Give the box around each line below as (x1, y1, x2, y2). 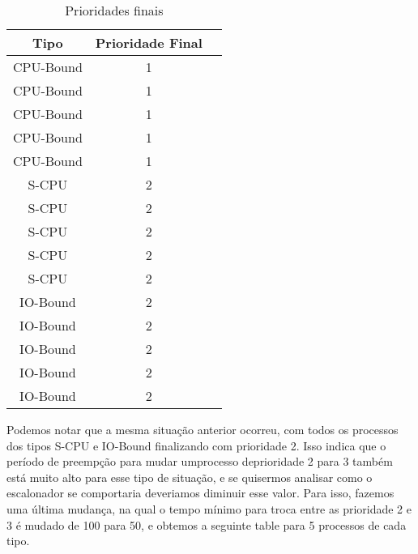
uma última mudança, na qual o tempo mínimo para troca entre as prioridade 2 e (6, 500, 412, 517)
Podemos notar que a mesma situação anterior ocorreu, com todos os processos (6, 421, 399, 437)
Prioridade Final (95, 33, 203, 52)
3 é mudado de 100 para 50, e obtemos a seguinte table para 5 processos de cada (6, 516, 407, 533)
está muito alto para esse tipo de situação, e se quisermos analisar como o (6, 468, 373, 485)
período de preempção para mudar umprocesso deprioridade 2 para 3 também (6, 453, 393, 470)
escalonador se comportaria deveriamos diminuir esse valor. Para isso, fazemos (6, 484, 395, 501)
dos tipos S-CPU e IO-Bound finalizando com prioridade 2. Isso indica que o (6, 437, 386, 454)
